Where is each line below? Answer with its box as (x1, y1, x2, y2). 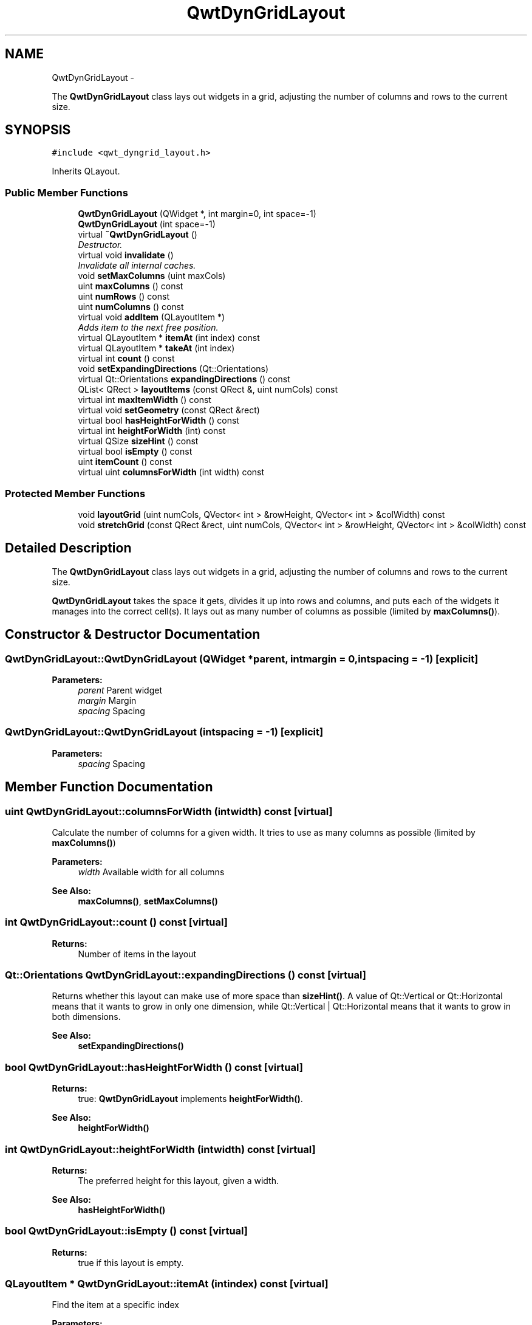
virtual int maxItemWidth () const (78, 394, 211, 405)
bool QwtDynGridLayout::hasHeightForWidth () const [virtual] (5, 1061, 303, 1073)
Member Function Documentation (5, 779, 213, 795)
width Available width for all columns (78, 866, 225, 877)
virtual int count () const (78, 353, 175, 364)
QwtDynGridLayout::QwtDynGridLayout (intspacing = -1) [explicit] (5, 726, 324, 738)
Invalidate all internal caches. (78, 260, 196, 271)
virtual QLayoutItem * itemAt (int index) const (78, 332, 260, 343)
